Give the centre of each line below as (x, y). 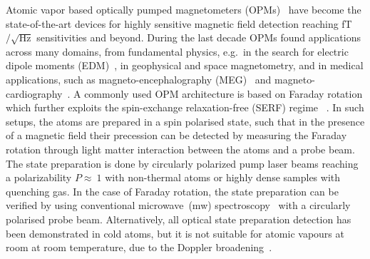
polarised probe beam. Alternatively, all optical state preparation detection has (179, 219)
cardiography (34, 93)
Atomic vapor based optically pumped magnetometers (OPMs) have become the (184, 9)
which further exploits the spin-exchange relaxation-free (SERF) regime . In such (185, 107)
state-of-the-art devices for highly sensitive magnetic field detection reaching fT (179, 23)
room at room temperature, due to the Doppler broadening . (139, 247)
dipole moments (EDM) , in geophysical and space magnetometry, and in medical (185, 65)
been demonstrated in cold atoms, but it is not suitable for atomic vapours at (175, 233)
